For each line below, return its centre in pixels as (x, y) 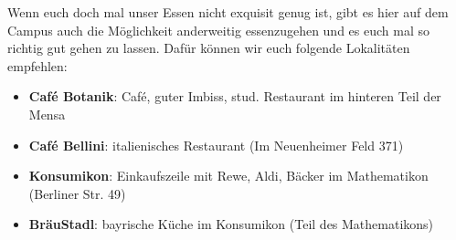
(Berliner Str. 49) (77, 193)
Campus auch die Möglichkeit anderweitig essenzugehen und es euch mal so (218, 30)
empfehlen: (37, 65)
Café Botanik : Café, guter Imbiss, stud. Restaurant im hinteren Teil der (235, 96)
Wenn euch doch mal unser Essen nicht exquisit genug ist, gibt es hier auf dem (228, 12)
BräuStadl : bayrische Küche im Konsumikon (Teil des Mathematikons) (231, 224)
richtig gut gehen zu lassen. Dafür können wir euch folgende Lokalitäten (209, 48)
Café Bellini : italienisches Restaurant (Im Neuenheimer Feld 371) (216, 145)
